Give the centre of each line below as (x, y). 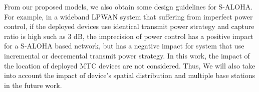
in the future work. (33, 85)
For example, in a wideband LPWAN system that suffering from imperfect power (128, 16)
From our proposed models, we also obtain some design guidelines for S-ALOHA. (128, 6)
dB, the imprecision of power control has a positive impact (164, 36)
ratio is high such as (35, 36)
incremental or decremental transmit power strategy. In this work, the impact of (127, 55)
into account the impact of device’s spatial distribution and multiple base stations (130, 75)
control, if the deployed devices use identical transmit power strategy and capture (129, 26)
